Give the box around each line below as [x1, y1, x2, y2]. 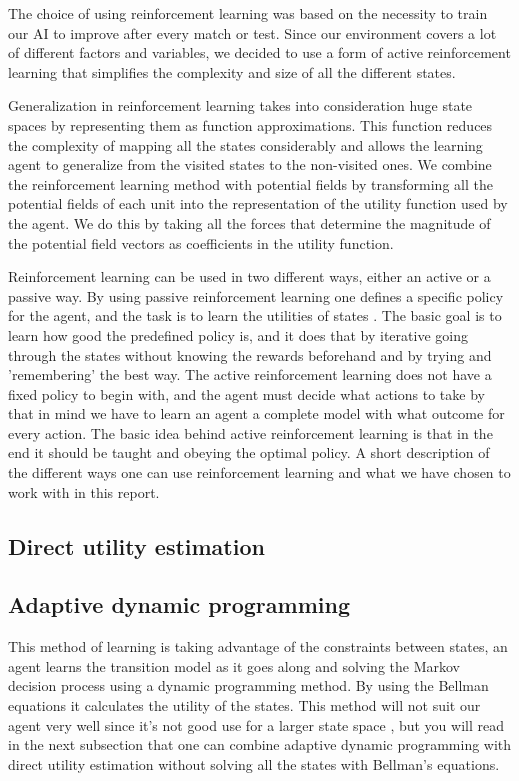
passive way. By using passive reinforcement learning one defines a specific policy [8, 285, 504, 306]
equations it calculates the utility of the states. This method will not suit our [8, 695, 481, 716]
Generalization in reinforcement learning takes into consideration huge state [8, 95, 473, 116]
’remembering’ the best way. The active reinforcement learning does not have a [8, 364, 492, 385]
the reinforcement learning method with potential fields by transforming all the [8, 173, 493, 194]
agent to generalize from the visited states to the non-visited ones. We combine [8, 154, 492, 175]
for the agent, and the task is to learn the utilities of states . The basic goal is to [8, 305, 502, 326]
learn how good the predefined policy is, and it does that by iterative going [8, 324, 468, 345]
